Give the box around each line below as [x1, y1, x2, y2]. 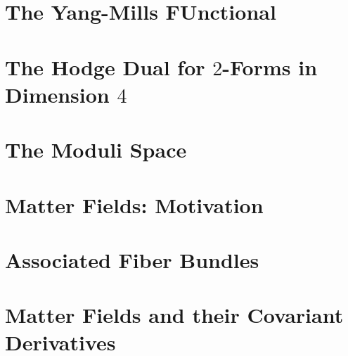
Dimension [5, 80, 110, 108]
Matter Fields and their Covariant [5, 300, 344, 329]
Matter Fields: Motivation [5, 190, 264, 219]
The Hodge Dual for [5, 52, 205, 81]
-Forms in [222, 52, 318, 81]
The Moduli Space [5, 135, 187, 164]
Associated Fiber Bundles [5, 245, 259, 274]
